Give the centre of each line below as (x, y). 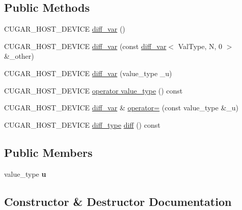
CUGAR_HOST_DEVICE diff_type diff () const (82, 124)
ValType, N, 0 (200, 46)
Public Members (48, 152)
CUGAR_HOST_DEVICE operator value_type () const (93, 90)
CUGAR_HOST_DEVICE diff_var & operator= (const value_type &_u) (122, 108)
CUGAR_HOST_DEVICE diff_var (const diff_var (85, 46)
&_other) (19, 56)
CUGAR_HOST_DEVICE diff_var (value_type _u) (88, 73)
